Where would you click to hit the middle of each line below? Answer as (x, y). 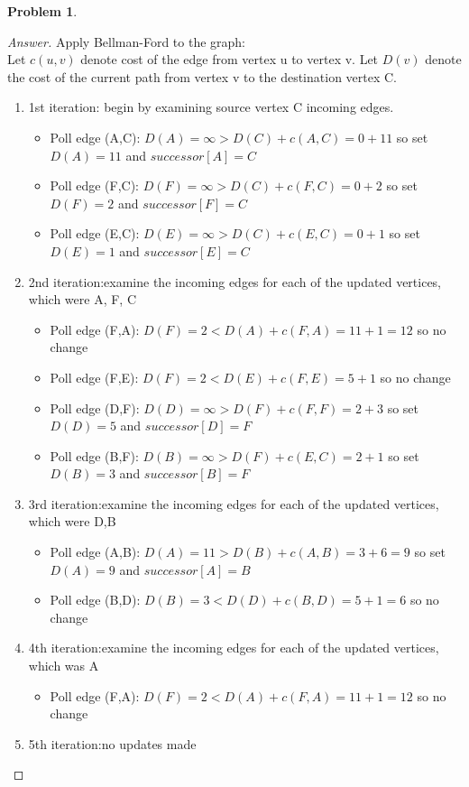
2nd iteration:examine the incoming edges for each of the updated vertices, (235, 281)
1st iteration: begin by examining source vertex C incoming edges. (211, 107)
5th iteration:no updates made (112, 743)
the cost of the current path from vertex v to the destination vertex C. (202, 76)
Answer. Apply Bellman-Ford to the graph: (127, 41)
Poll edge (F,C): (94, 185)
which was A (64, 666)
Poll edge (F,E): (94, 377)
